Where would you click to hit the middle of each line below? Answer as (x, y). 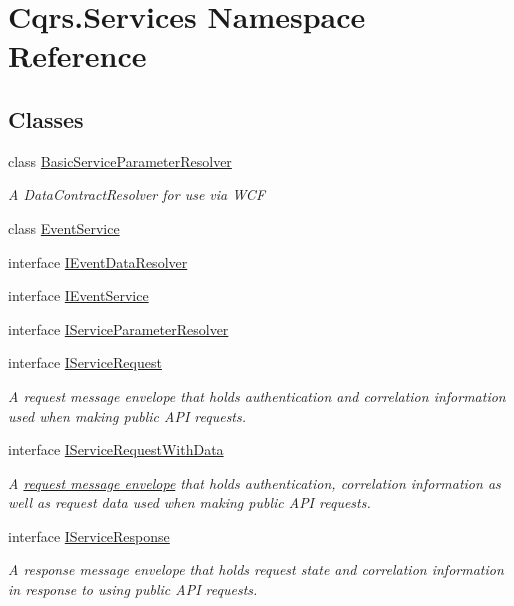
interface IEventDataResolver (98, 261)
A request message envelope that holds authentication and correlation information (257, 395)
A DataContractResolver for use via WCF (137, 194)
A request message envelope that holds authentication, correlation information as (254, 482)
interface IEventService (78, 295)
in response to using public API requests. (133, 589)
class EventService (64, 227)
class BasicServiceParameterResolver (120, 160)
